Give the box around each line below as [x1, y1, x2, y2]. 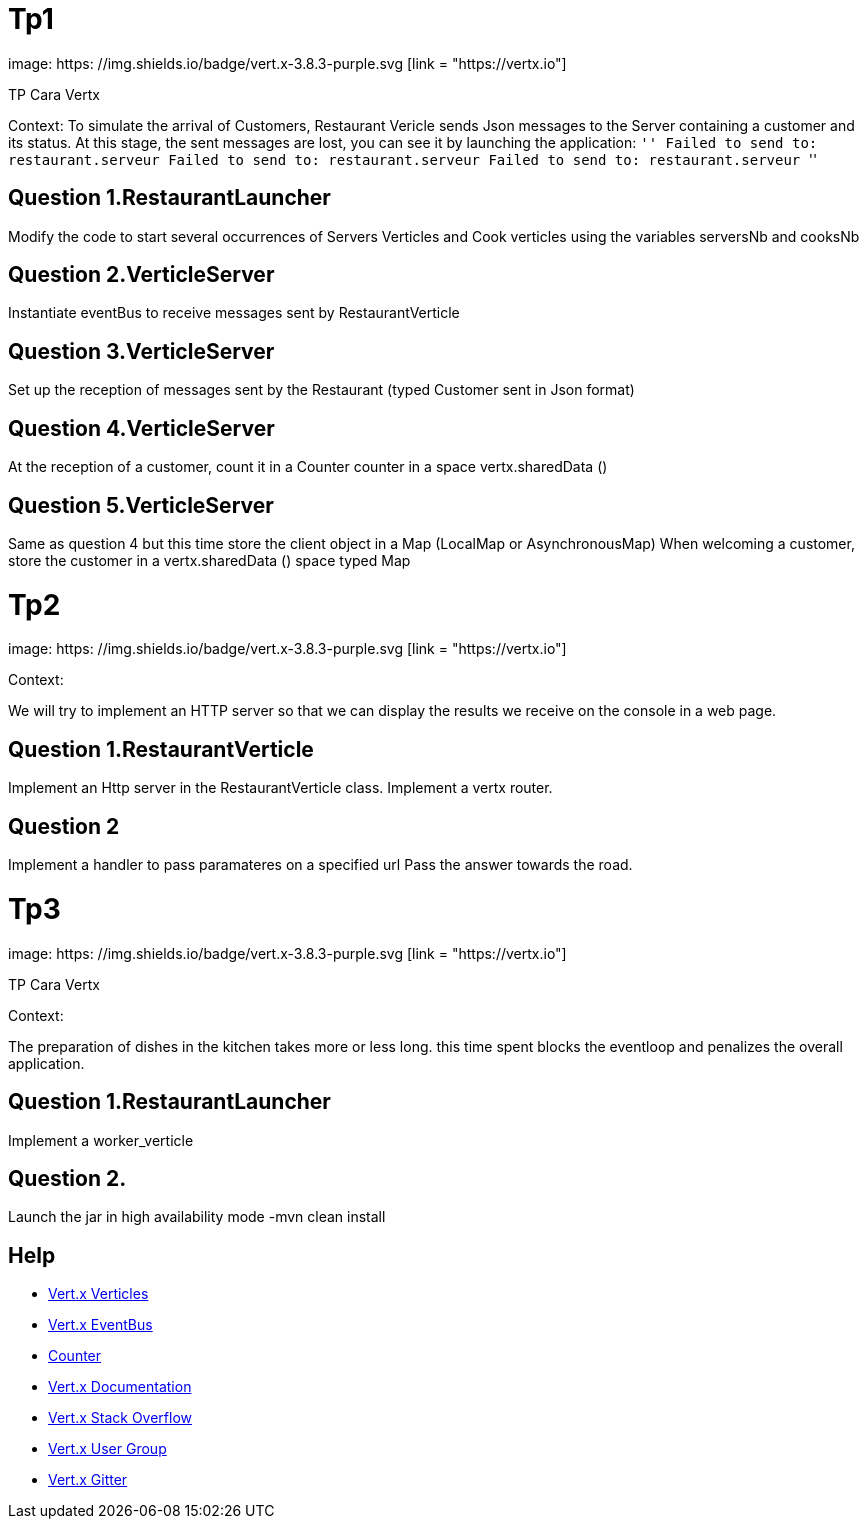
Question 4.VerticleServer [8, 415, 275, 441]
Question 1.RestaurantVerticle [8, 736, 314, 762]
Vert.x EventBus [48, 1316, 153, 1334]
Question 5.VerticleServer [8, 492, 274, 518]
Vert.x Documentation [48, 1378, 192, 1396]
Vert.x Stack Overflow [48, 1409, 193, 1427]
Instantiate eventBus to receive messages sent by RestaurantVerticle [8, 304, 460, 322]
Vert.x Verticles [48, 1285, 149, 1303]
